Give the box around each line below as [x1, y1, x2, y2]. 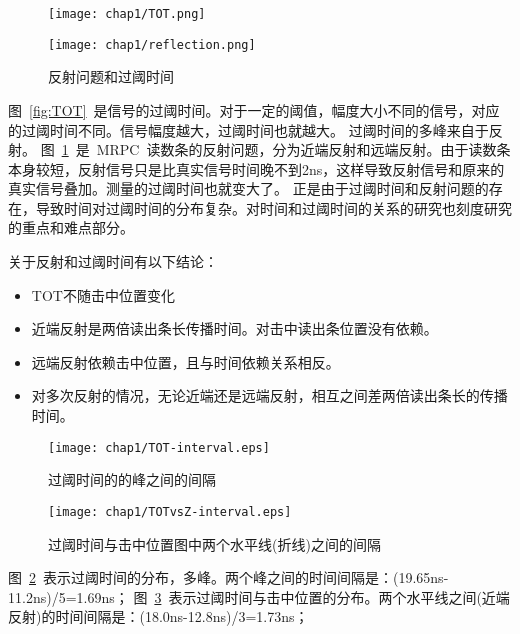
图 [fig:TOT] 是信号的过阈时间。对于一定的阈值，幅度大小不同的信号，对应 [8, 99, 500, 120]
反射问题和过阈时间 [48, 66, 174, 87]
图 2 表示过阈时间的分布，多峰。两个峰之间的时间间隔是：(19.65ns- [8, 567, 449, 588]
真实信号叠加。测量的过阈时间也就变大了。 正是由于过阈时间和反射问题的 [8, 178, 489, 199]
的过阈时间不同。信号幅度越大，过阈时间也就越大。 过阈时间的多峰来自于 [8, 119, 489, 140]
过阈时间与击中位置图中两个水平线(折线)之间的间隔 [48, 533, 381, 554]
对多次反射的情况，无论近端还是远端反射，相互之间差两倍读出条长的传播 [31, 385, 508, 406]
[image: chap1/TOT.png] [48, 7, 206, 21]
